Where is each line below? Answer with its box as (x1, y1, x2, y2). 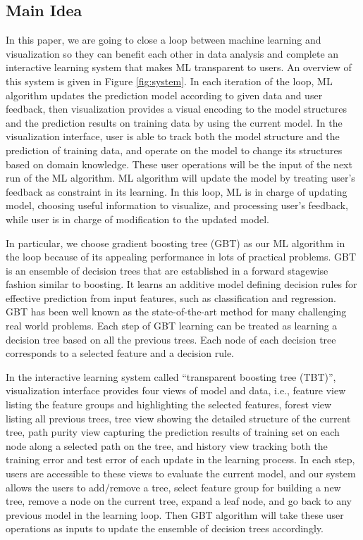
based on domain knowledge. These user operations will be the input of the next (6, 156, 352, 171)
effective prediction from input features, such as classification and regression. (6, 290, 336, 305)
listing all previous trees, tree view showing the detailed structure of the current (6, 410, 351, 425)
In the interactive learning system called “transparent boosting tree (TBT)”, (6, 369, 336, 384)
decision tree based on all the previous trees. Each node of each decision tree (6, 332, 336, 346)
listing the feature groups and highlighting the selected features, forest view (6, 397, 332, 412)
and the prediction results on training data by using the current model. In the (6, 115, 343, 130)
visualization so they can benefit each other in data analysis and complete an (6, 46, 339, 61)
